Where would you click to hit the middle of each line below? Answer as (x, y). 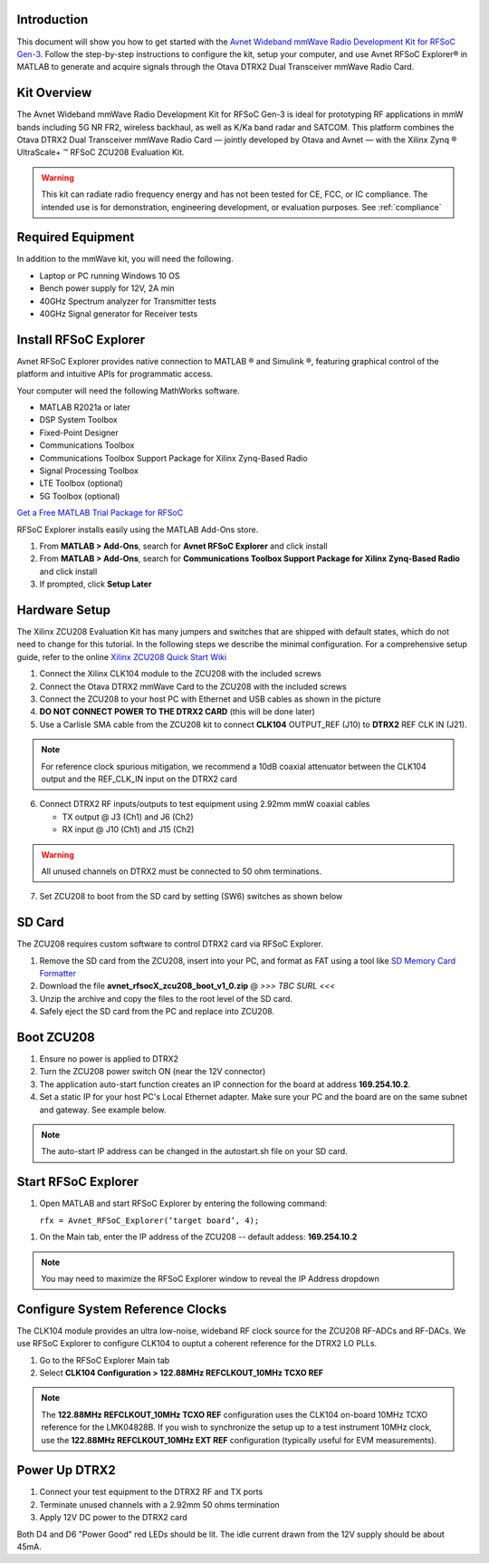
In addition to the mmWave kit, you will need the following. (125, 259)
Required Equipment (76, 237)
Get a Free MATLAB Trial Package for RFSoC (100, 513)
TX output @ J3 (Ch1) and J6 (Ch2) (128, 817)
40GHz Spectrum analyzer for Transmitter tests (128, 301)
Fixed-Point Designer (79, 432)
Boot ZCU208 (56, 1037)
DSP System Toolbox (78, 420)
